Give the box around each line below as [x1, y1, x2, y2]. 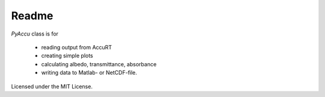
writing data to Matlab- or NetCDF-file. [41, 69, 138, 77]
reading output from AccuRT [41, 43, 113, 51]
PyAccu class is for [11, 30, 58, 37]
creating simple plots [41, 52, 93, 60]
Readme [11, 9, 54, 22]
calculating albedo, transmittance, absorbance [41, 60, 156, 67]
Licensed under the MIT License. [11, 83, 93, 90]
